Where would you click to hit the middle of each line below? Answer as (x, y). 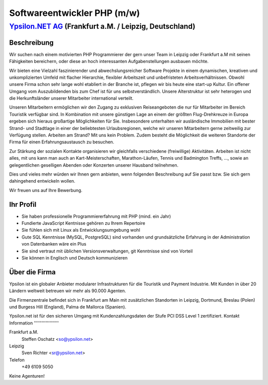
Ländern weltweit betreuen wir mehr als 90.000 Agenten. (68, 291)
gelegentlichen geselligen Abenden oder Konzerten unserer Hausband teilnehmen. (94, 165)
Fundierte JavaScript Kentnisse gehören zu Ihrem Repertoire (83, 223)
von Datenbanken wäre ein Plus (54, 244)
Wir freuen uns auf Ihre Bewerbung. (46, 190)
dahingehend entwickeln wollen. (42, 181)
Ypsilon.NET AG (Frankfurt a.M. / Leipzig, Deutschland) (102, 26)
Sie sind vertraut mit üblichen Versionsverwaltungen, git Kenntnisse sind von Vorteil (107, 251)
